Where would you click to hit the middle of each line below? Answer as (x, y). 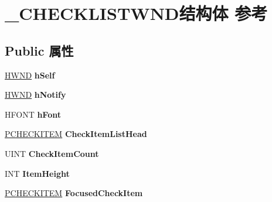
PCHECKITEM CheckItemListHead (76, 134)
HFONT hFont (33, 114)
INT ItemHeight (37, 173)
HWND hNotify (35, 95)
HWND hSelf (30, 75)
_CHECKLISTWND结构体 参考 (136, 13)
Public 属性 (39, 50)
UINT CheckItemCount (52, 153)
